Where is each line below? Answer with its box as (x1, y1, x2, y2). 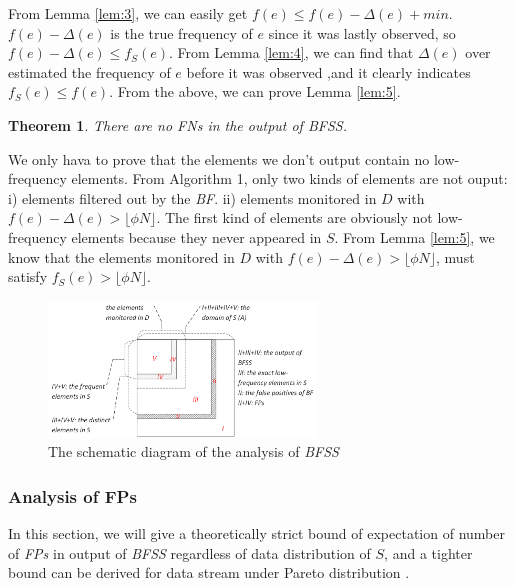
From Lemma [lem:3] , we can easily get (8, 3, 248, 23)
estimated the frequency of (8, 61, 171, 82)
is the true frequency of (110, 22, 253, 43)
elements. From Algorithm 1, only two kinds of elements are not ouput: (71, 168, 508, 189)
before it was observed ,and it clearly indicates (186, 61, 471, 82)
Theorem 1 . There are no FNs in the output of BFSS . (8, 114, 347, 135)
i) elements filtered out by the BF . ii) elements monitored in (8, 187, 377, 208)
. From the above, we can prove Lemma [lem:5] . (109, 81, 401, 102)
